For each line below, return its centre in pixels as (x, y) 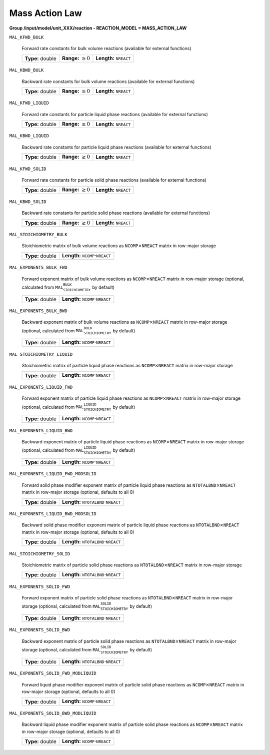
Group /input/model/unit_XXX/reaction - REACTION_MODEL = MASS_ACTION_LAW (98, 28)
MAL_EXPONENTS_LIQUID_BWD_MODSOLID (53, 514)
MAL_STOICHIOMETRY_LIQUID (41, 354)
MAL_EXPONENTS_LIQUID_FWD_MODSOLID (53, 474)
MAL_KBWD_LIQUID (29, 136)
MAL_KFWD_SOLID (28, 169)
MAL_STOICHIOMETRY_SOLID (39, 554)
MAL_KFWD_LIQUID (29, 103)
